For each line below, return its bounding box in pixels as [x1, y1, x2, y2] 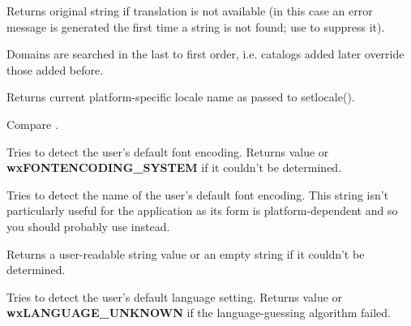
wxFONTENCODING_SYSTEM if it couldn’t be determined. [6, 159, 342, 176]
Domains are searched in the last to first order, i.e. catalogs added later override [6, 45, 405, 62]
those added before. [6, 61, 104, 78]
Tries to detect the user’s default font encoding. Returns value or [6, 143, 329, 160]
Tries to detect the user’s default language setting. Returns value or [6, 288, 343, 305]
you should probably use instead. [6, 217, 170, 234]
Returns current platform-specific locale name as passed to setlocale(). [6, 88, 355, 105]
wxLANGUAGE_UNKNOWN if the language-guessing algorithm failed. [6, 304, 391, 321]
